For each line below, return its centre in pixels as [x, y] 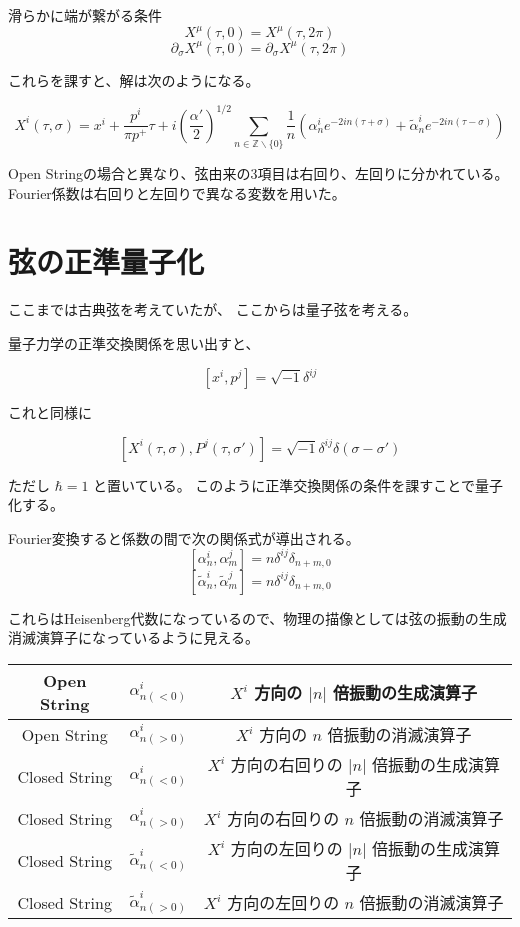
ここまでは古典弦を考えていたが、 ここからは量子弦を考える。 [213, 309]
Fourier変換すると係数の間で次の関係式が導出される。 [184, 537]
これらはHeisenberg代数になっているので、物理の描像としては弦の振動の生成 [257, 617]
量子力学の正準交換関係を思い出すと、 [134, 342]
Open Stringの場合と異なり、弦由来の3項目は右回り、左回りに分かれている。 [258, 173]
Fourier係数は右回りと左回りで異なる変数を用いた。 [177, 192]
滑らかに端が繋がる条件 [85, 15]
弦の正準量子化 [106, 261]
